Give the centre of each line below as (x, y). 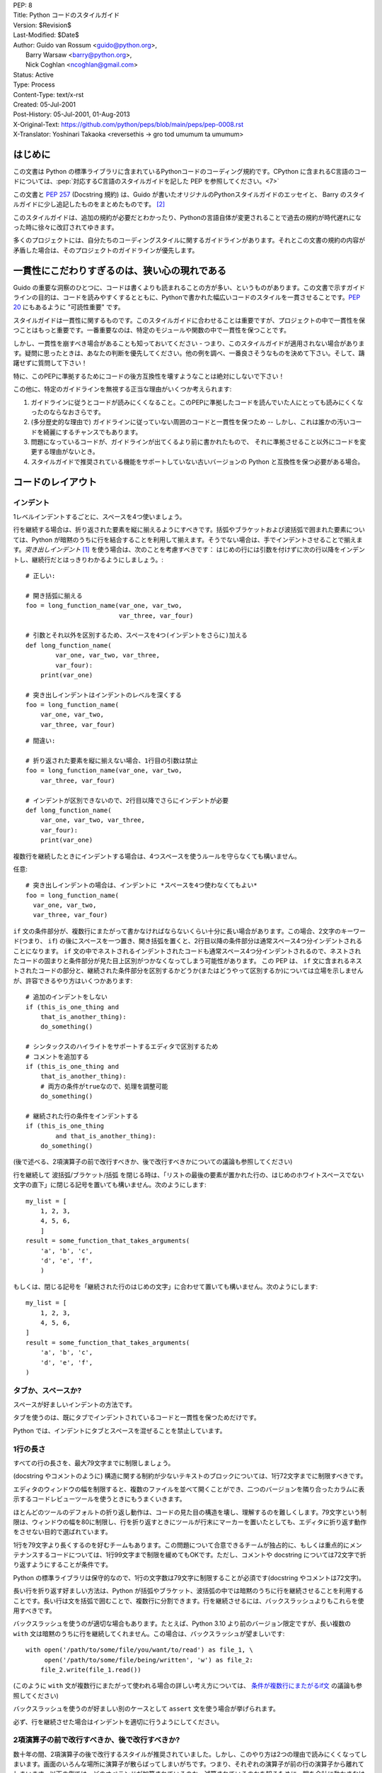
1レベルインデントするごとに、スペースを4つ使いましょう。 (99, 517)
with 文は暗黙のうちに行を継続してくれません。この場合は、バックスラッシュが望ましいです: (149, 1633)
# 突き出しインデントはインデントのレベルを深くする (104, 695)
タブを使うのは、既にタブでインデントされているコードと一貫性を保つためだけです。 (137, 1418)
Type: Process (34, 84)
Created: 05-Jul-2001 (45, 104)
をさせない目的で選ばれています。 (63, 1532)
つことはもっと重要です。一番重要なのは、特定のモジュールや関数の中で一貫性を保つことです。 (151, 330)
